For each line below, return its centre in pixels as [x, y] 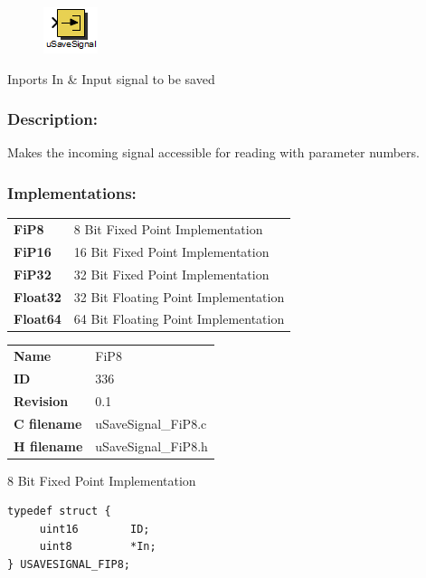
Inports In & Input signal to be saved [111, 78]
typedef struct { [59, 512]
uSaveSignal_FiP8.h [151, 445]
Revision [41, 400]
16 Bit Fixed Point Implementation [171, 251]
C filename [48, 423]
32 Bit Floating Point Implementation [179, 296]
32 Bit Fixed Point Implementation [171, 274]
